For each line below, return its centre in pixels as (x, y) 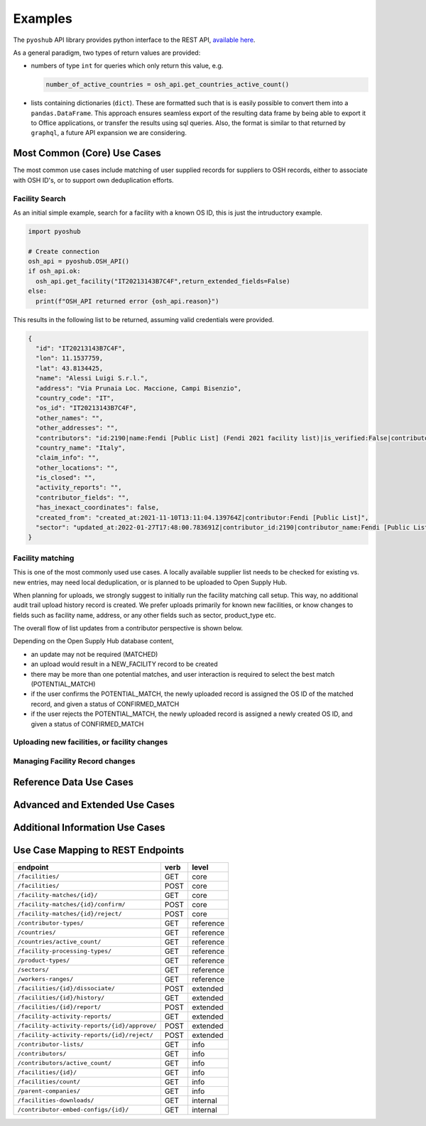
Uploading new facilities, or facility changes (91, 742)
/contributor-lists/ (51, 1045)
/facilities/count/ (49, 1082)
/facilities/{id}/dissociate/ (66, 988)
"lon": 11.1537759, (70, 358)
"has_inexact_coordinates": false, (98, 508)
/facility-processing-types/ (65, 951)
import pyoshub (54, 231)
